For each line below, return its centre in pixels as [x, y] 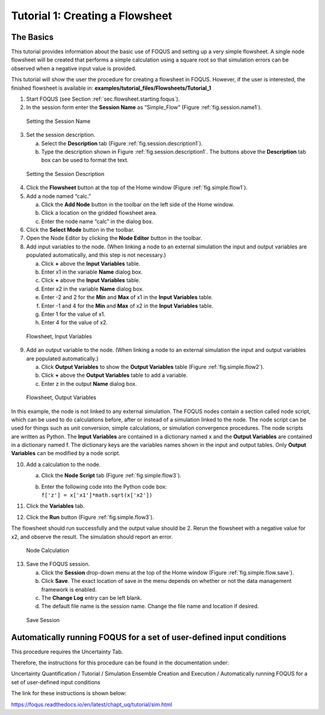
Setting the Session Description [65, 174]
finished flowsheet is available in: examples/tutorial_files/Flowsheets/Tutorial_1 [111, 88]
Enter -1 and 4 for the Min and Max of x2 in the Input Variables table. [127, 306]
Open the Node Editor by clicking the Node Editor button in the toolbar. [114, 238]
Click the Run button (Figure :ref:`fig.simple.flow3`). [90, 517]
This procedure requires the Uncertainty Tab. [67, 652]
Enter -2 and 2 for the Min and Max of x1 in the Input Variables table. [127, 297]
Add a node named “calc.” [59, 196]
